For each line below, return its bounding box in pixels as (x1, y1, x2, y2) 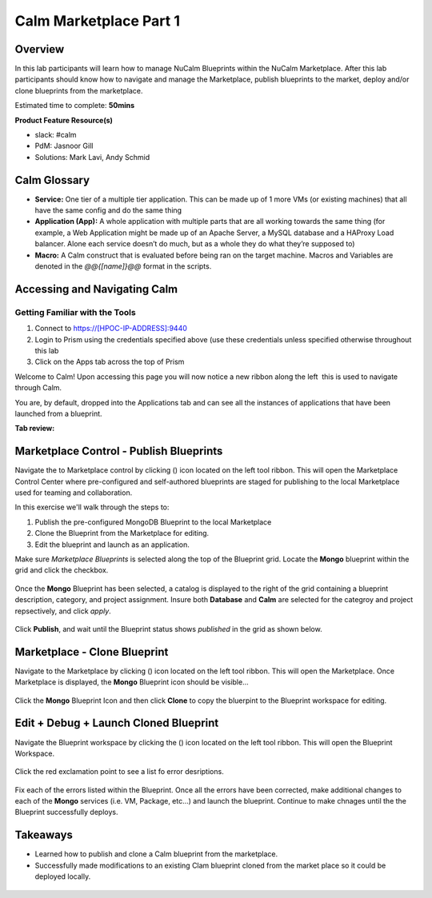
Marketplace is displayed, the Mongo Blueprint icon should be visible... (14, 677, 250, 687)
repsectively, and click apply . (14, 606, 111, 616)
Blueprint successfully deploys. (14, 808, 118, 817)
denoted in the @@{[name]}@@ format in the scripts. (34, 261, 212, 271)
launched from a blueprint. (14, 409, 103, 418)
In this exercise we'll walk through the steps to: (14, 502, 170, 512)
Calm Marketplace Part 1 (14, 12, 180, 30)
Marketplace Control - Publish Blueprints (14, 445, 223, 458)
